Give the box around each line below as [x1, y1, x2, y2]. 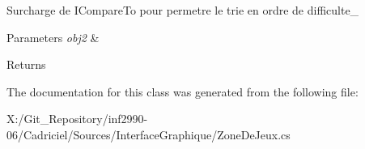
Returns [6, 56, 46, 73]
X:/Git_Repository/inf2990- [6, 110, 148, 127]
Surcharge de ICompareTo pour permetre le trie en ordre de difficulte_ [6, 2, 359, 18]
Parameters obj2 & [6, 28, 100, 45]
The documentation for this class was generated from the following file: [6, 83, 359, 100]
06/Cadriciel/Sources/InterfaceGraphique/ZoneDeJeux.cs [6, 126, 291, 143]
